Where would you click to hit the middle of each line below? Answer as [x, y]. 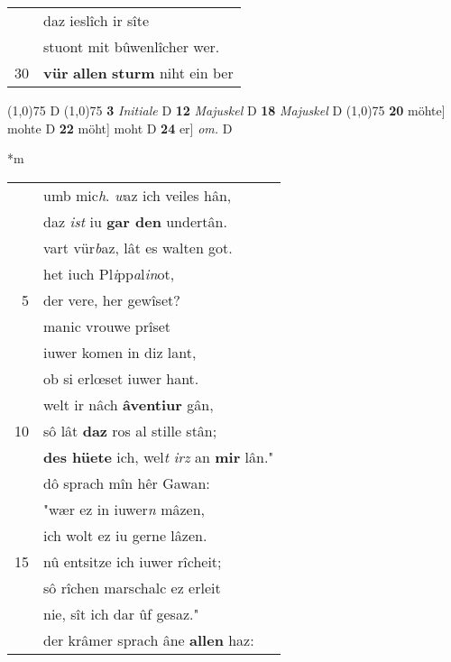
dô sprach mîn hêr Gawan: [127, 483]
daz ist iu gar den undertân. [135, 221]
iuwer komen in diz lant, [120, 352]
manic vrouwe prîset [107, 326]
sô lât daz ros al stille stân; [130, 430]
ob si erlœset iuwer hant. [121, 378]
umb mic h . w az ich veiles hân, [138, 195]
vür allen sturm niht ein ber [138, 73]
